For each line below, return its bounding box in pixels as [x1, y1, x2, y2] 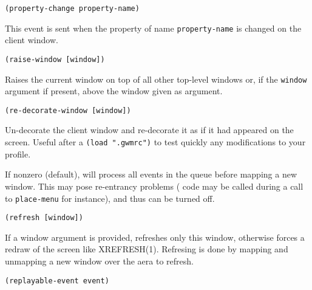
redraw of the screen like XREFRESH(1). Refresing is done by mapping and [5, 243, 288, 255]
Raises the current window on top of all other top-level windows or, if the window [5, 72, 307, 85]
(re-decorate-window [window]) [5, 106, 131, 115]
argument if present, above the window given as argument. [5, 85, 223, 97]
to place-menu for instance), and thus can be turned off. [5, 192, 215, 204]
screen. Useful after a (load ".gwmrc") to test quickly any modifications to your [5, 136, 306, 148]
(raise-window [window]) [5, 55, 105, 64]
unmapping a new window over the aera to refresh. [5, 255, 194, 267]
